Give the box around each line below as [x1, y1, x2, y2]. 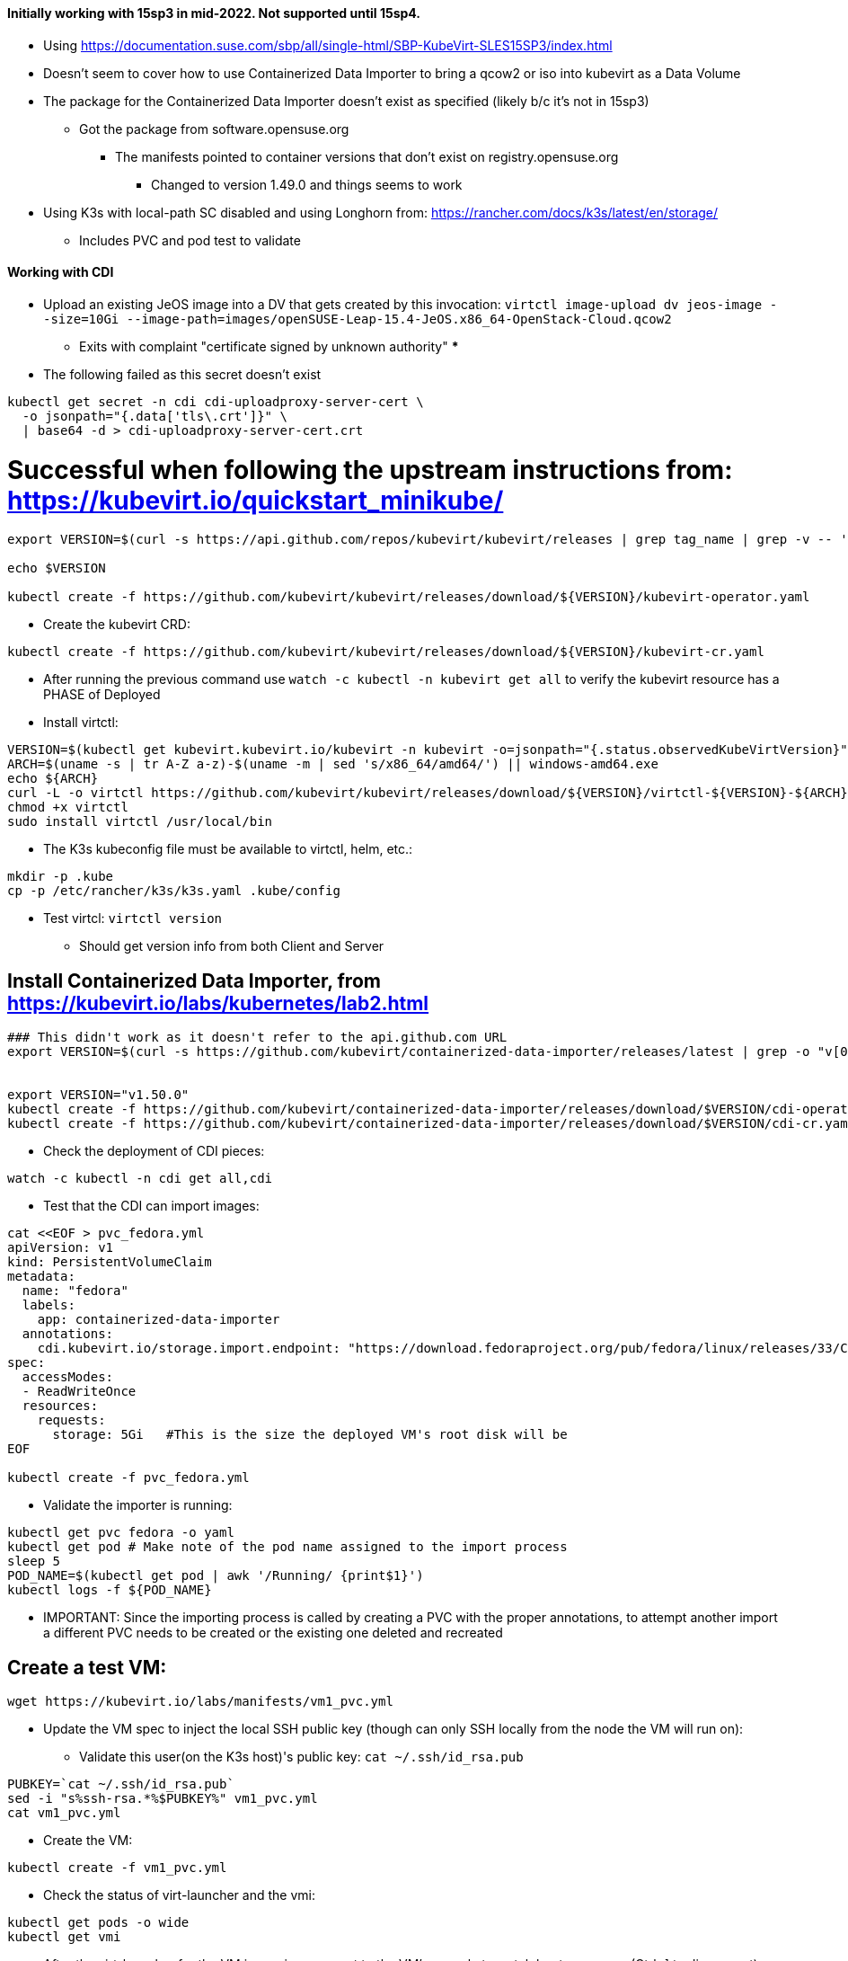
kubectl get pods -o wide [7, 1915, 190, 1930]
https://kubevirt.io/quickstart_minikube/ [7, 484, 504, 516]
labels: [22, 1298, 75, 1313]
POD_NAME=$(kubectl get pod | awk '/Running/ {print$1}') [7, 1568, 424, 1584]
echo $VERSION [7, 561, 106, 576]
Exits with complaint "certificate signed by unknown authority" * [79, 338, 459, 354]
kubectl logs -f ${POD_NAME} [7, 1583, 212, 1598]
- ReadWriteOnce [22, 1384, 137, 1399]
